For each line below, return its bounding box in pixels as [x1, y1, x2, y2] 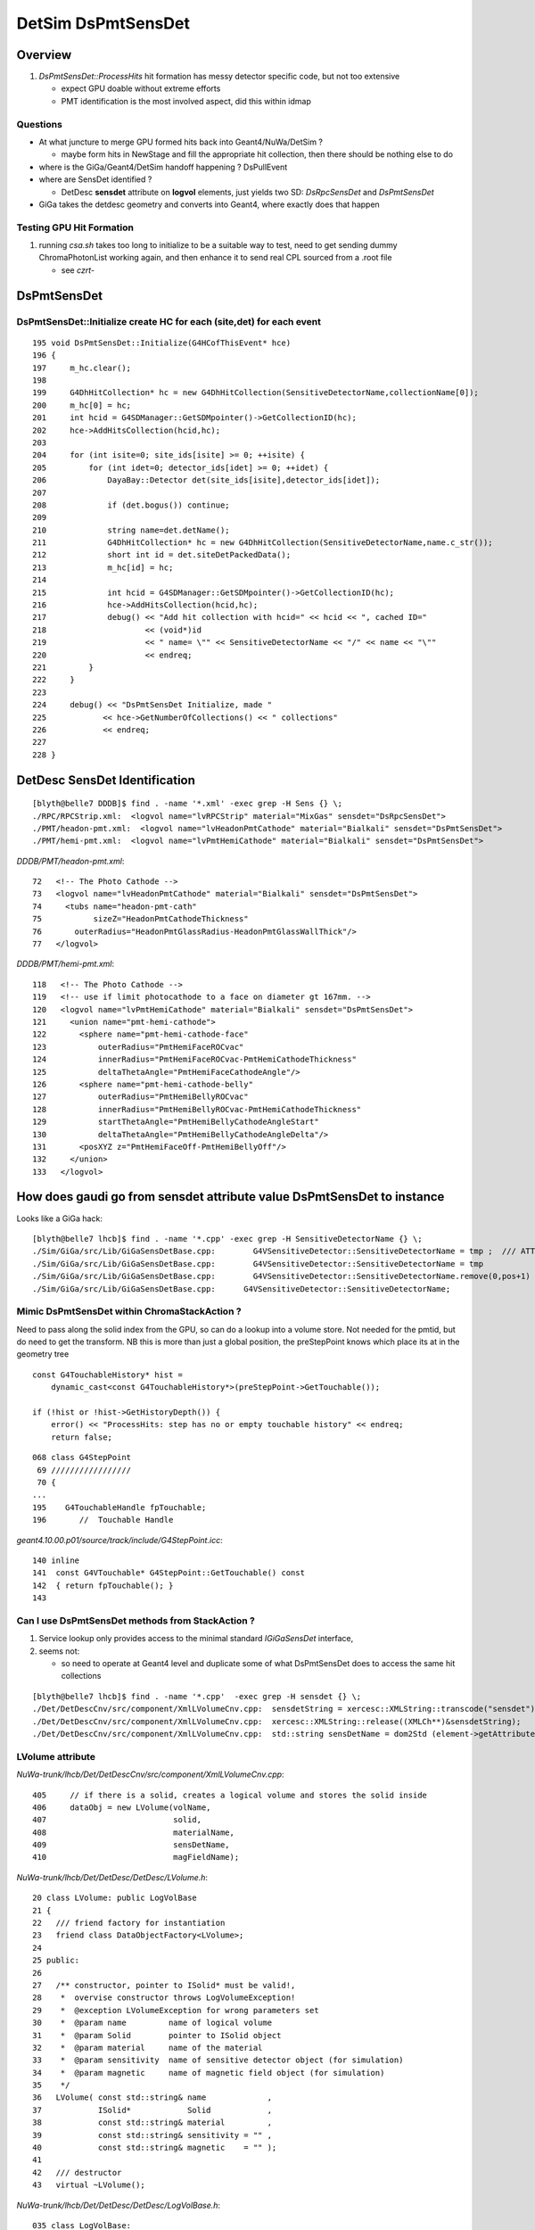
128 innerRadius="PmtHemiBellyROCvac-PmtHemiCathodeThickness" [32, 1104, 362, 1114]
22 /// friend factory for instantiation [32, 1918, 226, 1929]
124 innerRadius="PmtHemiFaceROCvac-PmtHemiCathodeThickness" [32, 1054, 357, 1065]
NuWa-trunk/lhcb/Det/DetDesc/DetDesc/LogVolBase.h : [16, 2200, 221, 2210]
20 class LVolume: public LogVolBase [32, 1893, 198, 1904]
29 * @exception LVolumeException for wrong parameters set [32, 2005, 320, 2015]
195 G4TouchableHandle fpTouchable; [32, 1502, 207, 1512]
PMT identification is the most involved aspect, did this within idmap [61, 95, 312, 106]
